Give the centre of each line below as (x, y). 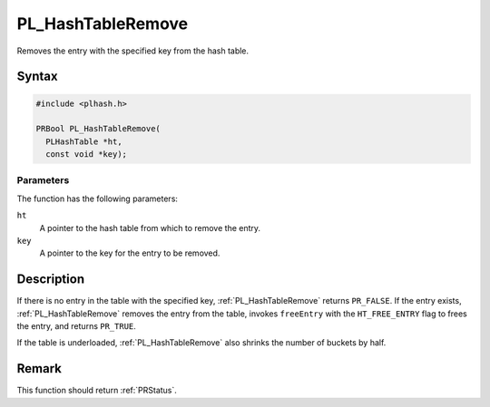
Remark (39, 368)
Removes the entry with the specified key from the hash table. (133, 51)
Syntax (37, 77)
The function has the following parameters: (98, 199)
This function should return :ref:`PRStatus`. (97, 391)
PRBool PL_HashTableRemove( (98, 129)
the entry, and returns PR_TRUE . (76, 326)
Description (51, 280)
